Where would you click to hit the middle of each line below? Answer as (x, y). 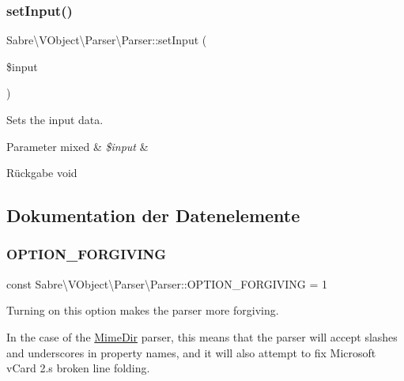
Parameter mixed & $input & (77, 146)
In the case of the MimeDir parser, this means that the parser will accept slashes (202, 336)
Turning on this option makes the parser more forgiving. (143, 310)
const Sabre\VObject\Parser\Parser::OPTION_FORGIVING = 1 (167, 283)
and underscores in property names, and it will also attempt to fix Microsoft (191, 352)
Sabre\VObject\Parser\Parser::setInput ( (107, 40)
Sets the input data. (55, 119)
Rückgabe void (42, 173)
